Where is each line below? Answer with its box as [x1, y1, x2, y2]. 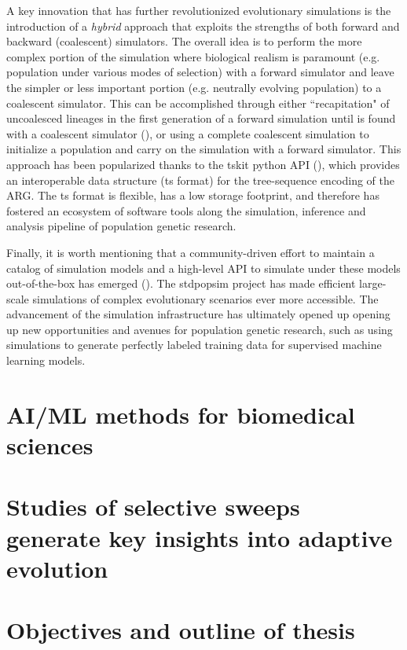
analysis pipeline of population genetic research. [6, 218, 236, 234]
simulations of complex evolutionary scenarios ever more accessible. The [32, 290, 379, 307]
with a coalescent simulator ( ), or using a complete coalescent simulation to [6, 125, 369, 141]
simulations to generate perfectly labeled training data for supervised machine [6, 336, 382, 353]
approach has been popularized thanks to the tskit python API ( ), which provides [6, 156, 400, 172]
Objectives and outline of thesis [6, 614, 355, 646]
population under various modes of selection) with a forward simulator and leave [6, 64, 394, 80]
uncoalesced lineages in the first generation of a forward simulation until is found [6, 110, 396, 127]
